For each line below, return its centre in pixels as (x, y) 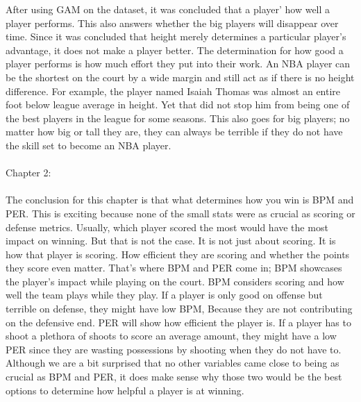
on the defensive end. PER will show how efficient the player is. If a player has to (178, 322)
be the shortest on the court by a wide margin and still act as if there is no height (180, 77)
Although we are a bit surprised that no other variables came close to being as (173, 363)
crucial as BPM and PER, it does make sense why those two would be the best (174, 377)
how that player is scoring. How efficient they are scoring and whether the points (178, 254)
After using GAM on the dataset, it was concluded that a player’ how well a (168, 9)
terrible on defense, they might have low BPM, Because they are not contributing (179, 309)
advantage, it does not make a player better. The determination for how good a (175, 50)
